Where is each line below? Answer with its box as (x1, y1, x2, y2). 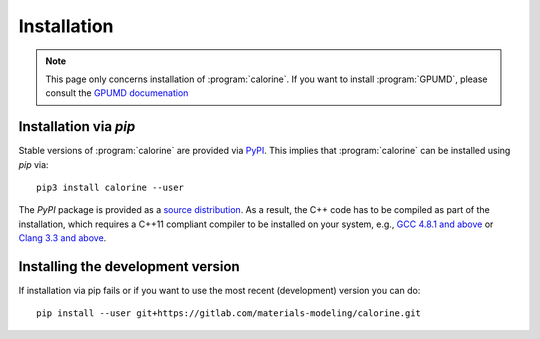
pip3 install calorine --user (36, 182, 185, 194)
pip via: (18, 158, 49, 170)
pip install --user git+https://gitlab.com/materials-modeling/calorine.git (36, 308, 422, 319)
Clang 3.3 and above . (18, 232, 107, 244)
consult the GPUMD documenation (45, 87, 189, 99)
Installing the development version (18, 258, 240, 275)
